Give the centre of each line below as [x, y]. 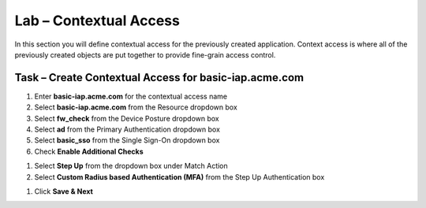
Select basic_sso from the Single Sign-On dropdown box [127, 140]
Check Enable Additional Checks [89, 151]
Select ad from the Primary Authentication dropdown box [127, 129]
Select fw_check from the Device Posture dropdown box [127, 118]
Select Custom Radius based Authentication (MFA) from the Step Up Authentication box [179, 176]
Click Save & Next [64, 191]
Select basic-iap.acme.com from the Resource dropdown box [136, 107]
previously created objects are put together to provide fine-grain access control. [145, 54]
